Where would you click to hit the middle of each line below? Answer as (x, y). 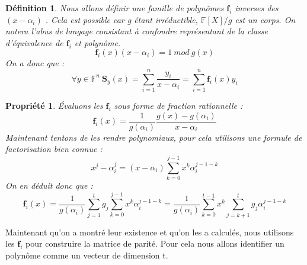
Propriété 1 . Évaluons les (54, 106)
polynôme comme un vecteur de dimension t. (87, 255)
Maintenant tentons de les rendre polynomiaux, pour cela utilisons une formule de (154, 137)
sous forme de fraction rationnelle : (178, 106)
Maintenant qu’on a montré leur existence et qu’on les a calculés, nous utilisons (150, 232)
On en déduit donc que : (49, 185)
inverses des (257, 8)
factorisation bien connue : (54, 149)
